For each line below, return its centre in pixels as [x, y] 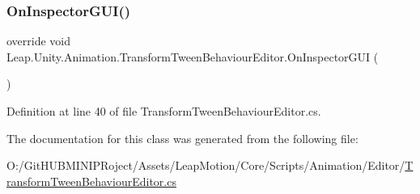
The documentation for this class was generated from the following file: [182, 138]
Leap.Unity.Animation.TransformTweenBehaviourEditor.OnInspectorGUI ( [193, 56]
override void [39, 41]
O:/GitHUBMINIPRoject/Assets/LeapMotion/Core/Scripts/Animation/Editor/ [206, 165]
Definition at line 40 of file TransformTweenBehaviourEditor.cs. [164, 111]
